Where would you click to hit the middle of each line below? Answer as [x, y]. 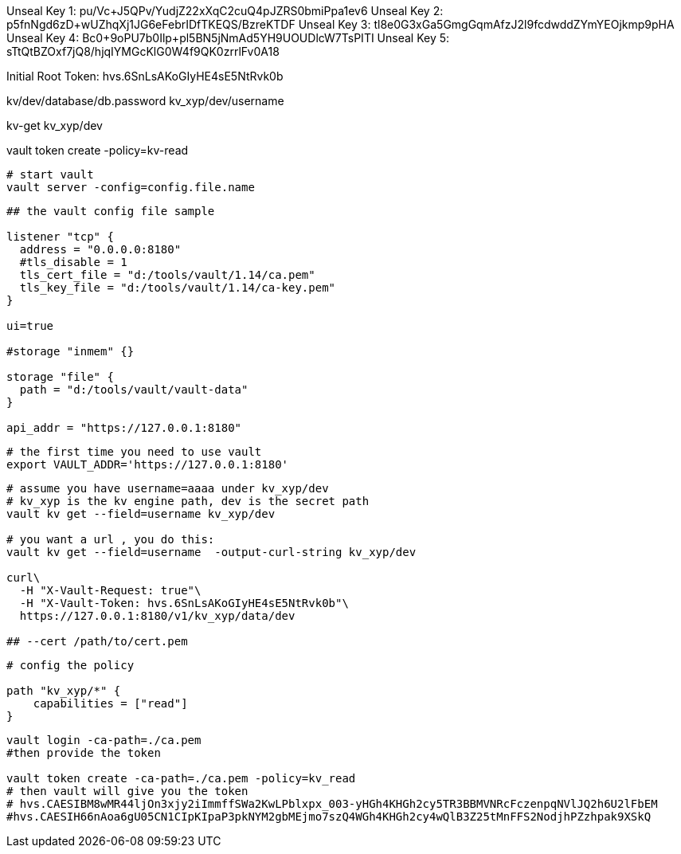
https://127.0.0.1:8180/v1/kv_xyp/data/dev [157, 616]
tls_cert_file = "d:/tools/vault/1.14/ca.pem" [167, 275]
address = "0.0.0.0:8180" [100, 249]
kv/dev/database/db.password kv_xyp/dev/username [145, 101]
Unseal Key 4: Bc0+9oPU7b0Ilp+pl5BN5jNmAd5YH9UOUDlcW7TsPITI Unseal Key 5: [228, 38]
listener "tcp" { [60, 237]
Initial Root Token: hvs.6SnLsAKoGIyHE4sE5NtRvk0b [145, 76]
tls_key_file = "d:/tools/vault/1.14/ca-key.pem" [178, 288]
